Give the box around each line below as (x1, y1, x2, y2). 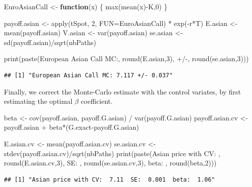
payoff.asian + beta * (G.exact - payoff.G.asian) (4, 122, 139, 132)
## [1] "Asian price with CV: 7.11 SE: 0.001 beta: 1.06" (4, 176, 215, 183)
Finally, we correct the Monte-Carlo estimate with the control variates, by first (4, 86, 241, 96)
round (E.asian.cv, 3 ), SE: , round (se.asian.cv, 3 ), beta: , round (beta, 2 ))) (4, 158, 217, 168)
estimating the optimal (4, 96, 73, 106)
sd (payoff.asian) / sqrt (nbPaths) (4, 37, 96, 47)
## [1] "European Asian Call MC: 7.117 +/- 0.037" (4, 71, 173, 79)
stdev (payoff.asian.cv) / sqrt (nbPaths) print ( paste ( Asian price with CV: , (4, 148, 221, 158)
